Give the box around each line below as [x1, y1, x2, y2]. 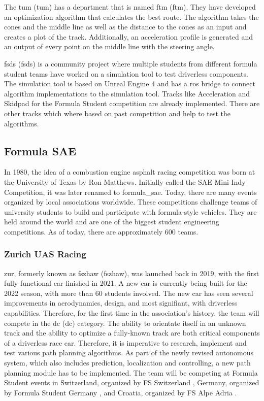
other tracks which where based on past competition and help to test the [4, 108, 231, 118]
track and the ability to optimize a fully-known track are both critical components [4, 327, 260, 338]
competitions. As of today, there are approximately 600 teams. [4, 226, 199, 237]
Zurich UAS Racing [4, 248, 86, 260]
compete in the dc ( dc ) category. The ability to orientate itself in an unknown [4, 317, 246, 328]
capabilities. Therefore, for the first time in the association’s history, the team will [4, 308, 259, 318]
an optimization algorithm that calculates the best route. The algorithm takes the [4, 11, 259, 22]
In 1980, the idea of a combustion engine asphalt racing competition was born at [4, 166, 255, 177]
